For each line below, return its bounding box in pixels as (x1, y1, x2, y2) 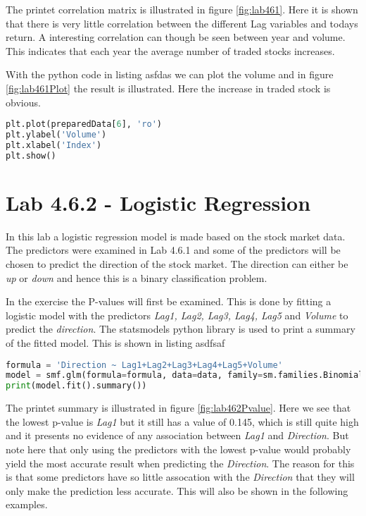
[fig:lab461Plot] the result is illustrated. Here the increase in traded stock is (6, 80, 331, 95)
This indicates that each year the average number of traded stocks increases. (6, 43, 335, 58)
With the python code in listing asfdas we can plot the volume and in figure (6, 67, 334, 82)
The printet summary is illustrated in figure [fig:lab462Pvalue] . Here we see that (6, 400, 351, 415)
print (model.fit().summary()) (6, 381, 147, 391)
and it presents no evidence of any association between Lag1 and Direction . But (6, 428, 349, 443)
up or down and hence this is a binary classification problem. (6, 270, 267, 285)
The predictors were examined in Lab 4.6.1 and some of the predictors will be (6, 242, 341, 257)
